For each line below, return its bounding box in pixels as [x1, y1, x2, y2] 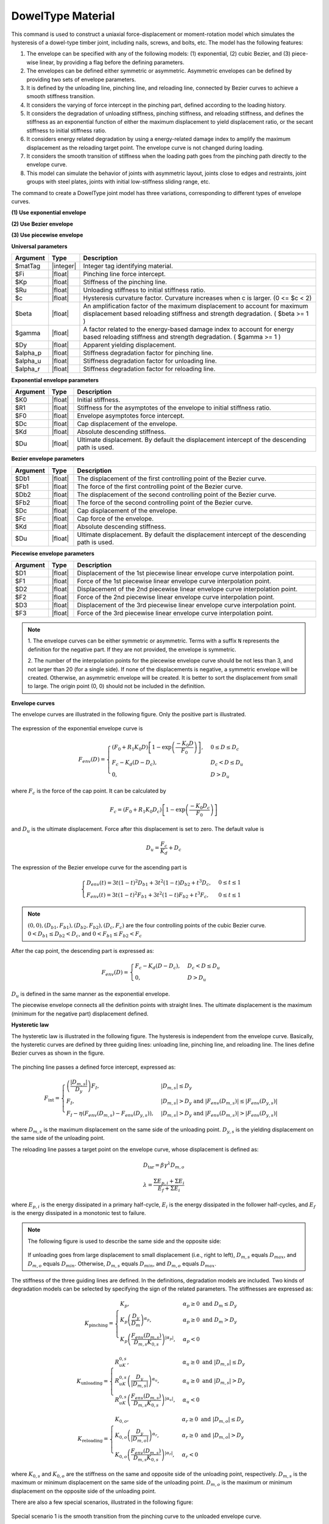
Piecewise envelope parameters [11, 549, 94, 557]
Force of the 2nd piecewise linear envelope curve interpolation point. [77, 593, 275, 602]
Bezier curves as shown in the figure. [11, 1049, 105, 1057]
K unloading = [76, 1378, 108, 1386]
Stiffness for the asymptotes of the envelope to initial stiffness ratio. [77, 404, 271, 412]
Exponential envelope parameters [11, 376, 99, 383]
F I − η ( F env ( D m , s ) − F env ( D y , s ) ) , [66, 1110, 154, 1118]
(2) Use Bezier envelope [11, 220, 73, 227]
